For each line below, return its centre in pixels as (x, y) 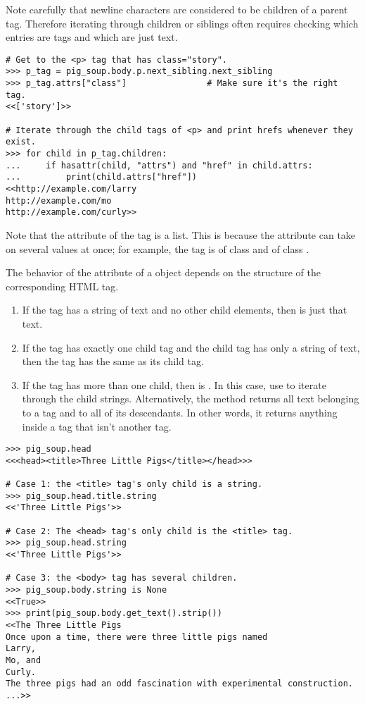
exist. (21, 142)
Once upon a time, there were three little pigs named (137, 637)
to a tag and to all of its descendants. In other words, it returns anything (180, 412)
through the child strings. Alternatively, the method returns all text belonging (191, 399)
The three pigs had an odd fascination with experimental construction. (179, 684)
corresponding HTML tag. (62, 286)
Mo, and (24, 660)
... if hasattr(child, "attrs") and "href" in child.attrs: (159, 165)
